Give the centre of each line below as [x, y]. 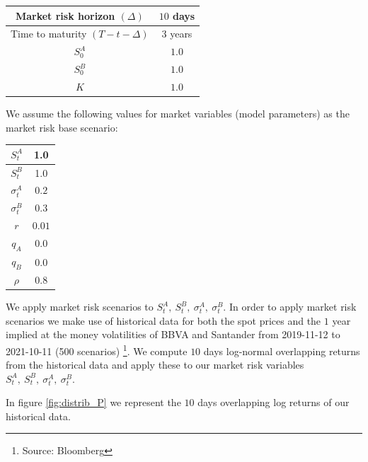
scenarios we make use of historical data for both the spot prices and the [163, 320]
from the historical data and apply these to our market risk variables [155, 365]
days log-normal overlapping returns [282, 351]
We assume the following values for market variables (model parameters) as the [178, 113]
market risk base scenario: [62, 127]
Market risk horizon [65, 15]
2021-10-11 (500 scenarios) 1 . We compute [97, 350]
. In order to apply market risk [290, 307]
